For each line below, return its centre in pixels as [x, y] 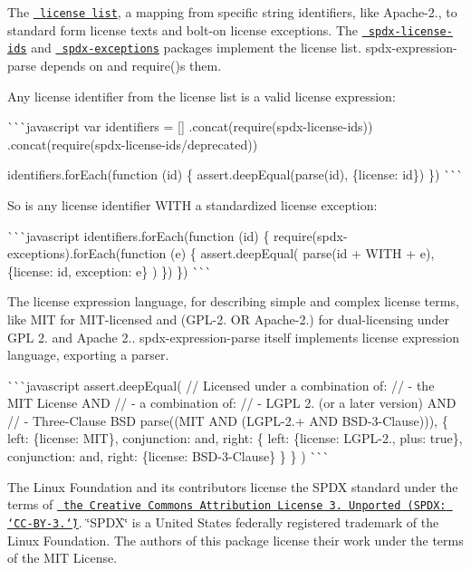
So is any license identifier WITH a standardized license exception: [192, 204]
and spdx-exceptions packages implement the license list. [196, 48]
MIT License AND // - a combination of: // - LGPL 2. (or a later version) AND [232, 403]
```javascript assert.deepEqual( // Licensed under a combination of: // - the [221, 385]
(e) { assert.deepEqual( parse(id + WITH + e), [303, 253]
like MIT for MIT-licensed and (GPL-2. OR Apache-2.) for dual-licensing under [228, 319]
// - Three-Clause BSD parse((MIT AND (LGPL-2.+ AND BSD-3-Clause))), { [228, 420]
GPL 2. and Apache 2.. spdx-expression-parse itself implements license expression [234, 337]
